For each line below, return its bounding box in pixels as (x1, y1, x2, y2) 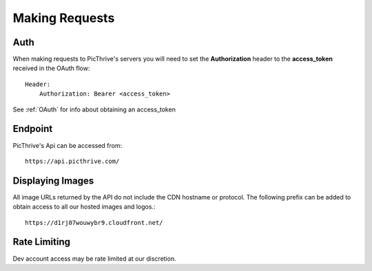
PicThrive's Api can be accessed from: (12, 141, 123, 149)
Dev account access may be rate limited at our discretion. (12, 254, 176, 263)
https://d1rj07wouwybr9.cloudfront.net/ (25, 219, 163, 226)
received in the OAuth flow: (12, 64, 90, 72)
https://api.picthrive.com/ (25, 157, 120, 165)
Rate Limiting (12, 236, 70, 248)
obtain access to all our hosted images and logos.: (12, 203, 156, 211)
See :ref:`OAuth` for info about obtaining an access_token (12, 105, 176, 113)
